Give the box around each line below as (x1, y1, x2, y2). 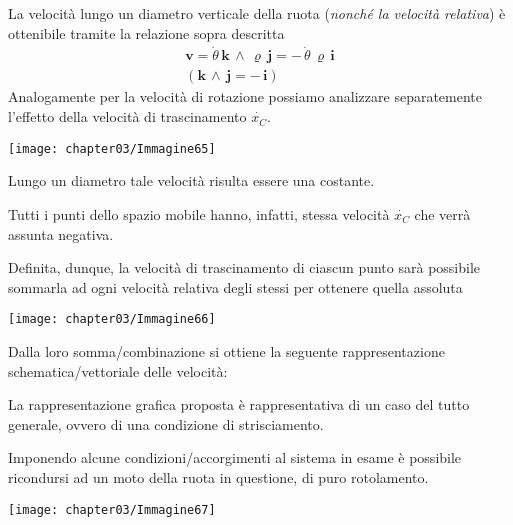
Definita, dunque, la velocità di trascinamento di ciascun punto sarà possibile (8, 257, 481, 278)
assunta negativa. (8, 223, 114, 244)
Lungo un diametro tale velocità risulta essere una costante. (8, 170, 375, 191)
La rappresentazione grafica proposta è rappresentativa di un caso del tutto (8, 394, 470, 415)
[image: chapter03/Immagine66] (8, 312, 216, 327)
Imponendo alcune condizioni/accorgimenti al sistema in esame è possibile (8, 447, 462, 468)
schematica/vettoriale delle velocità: (8, 360, 228, 381)
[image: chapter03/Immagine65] (8, 141, 216, 156)
